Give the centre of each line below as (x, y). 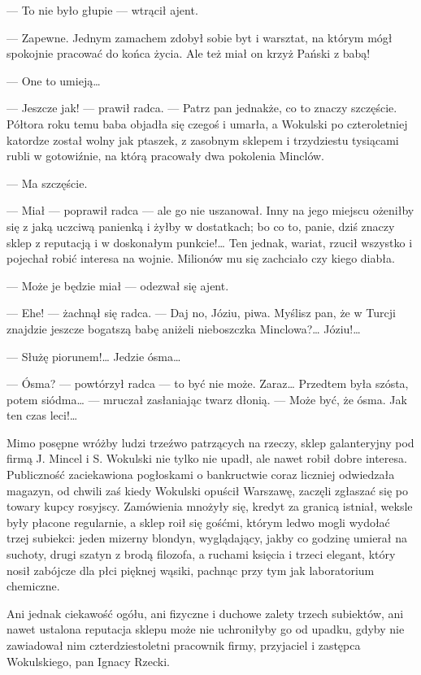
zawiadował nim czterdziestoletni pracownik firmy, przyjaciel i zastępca (184, 645)
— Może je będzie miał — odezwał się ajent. (118, 285)
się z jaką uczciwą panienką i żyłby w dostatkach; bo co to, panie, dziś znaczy (201, 226)
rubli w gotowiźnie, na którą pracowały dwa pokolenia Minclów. (166, 156)
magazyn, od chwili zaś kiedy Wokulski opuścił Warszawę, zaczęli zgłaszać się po (208, 490)
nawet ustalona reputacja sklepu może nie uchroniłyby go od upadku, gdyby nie (206, 629)
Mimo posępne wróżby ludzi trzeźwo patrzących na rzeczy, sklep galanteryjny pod (210, 442)
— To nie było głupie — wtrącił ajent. (102, 10)
